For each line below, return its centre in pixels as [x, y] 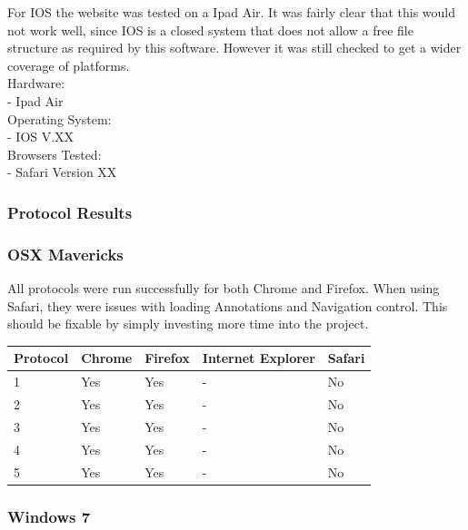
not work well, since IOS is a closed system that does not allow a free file [210, 29]
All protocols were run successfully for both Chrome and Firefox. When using [224, 288]
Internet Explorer [259, 358]
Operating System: [60, 118]
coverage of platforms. [69, 65]
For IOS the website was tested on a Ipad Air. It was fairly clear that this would [232, 12]
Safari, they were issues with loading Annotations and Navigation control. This [228, 305]
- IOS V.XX [41, 137]
